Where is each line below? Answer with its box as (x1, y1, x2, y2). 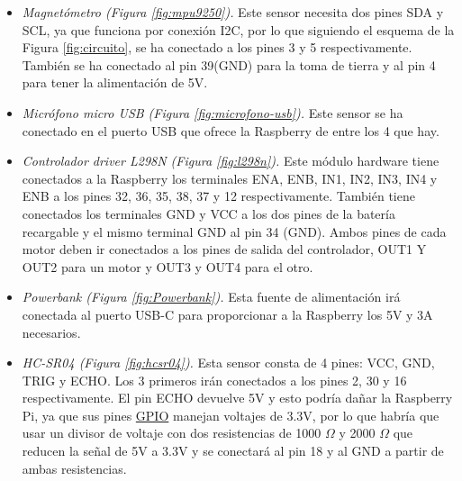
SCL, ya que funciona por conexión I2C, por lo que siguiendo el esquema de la (22, 20, 455, 39)
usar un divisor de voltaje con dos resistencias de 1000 (22, 423, 322, 442)
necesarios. (22, 322, 81, 341)
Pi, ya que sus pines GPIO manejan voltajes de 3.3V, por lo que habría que (22, 405, 439, 424)
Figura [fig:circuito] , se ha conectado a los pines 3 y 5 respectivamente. (22, 38, 412, 57)
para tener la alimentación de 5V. (22, 73, 208, 92)
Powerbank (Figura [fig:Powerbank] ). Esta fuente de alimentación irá (22, 287, 401, 306)
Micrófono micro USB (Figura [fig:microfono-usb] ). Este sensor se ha (22, 103, 403, 122)
